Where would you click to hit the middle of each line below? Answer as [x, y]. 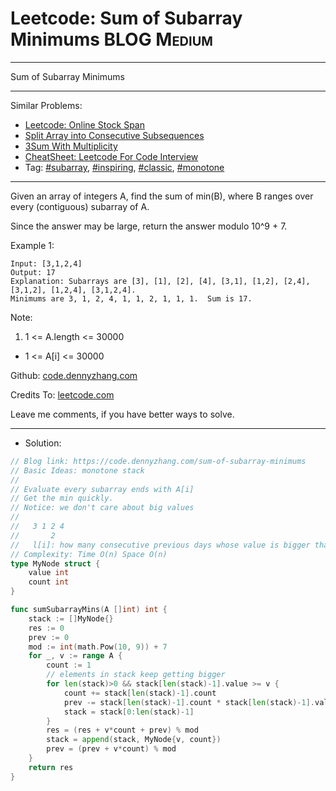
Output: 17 [33, 272]
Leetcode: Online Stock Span [84, 124]
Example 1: [32, 245]
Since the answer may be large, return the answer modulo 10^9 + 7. [149, 226]
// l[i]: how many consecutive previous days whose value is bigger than [171, 545]
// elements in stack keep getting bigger [136, 675]
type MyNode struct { [55, 563]
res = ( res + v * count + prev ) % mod [122, 730]
